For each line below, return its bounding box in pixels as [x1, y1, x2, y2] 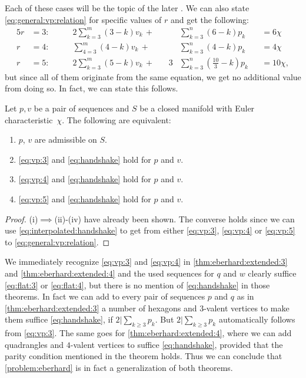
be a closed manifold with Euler [139, 102, 255, 114]
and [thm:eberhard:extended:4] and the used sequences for [5, 267, 214, 279]
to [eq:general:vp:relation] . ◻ [5, 235, 110, 248]
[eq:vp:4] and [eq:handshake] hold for [18, 173, 151, 185]
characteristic [5, 113, 53, 126]
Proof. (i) [5, 212, 38, 225]
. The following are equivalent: [62, 113, 171, 126]
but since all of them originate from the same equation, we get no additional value [5, 70, 301, 83]
